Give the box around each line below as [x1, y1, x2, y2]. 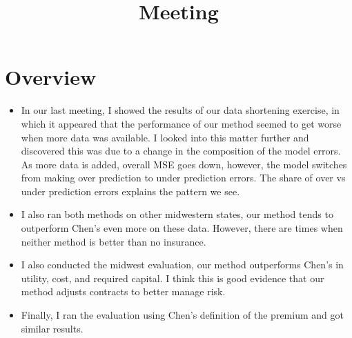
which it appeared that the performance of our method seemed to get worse [21, 116, 342, 130]
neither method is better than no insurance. [21, 234, 206, 248]
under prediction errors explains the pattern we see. [21, 183, 240, 198]
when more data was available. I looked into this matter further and [21, 130, 309, 144]
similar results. [21, 321, 84, 335]
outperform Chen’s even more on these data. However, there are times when [21, 221, 343, 235]
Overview [5, 63, 97, 91]
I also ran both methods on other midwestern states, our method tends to [21, 207, 333, 221]
